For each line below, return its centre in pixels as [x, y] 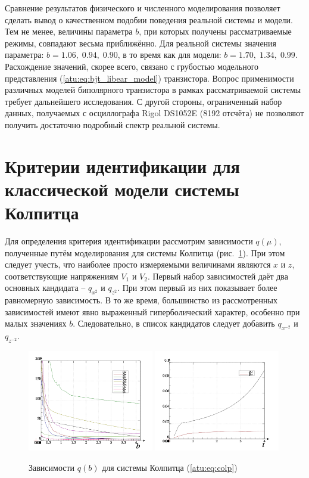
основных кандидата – [45, 288]
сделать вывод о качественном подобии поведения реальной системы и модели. [149, 19]
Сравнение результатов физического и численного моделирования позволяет [143, 8]
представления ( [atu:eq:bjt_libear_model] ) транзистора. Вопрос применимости [149, 78]
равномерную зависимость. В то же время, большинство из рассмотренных [141, 300]
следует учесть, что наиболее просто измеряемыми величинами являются [138, 264]
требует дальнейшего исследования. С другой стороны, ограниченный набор [143, 101]
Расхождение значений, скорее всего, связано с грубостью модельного [132, 66]
